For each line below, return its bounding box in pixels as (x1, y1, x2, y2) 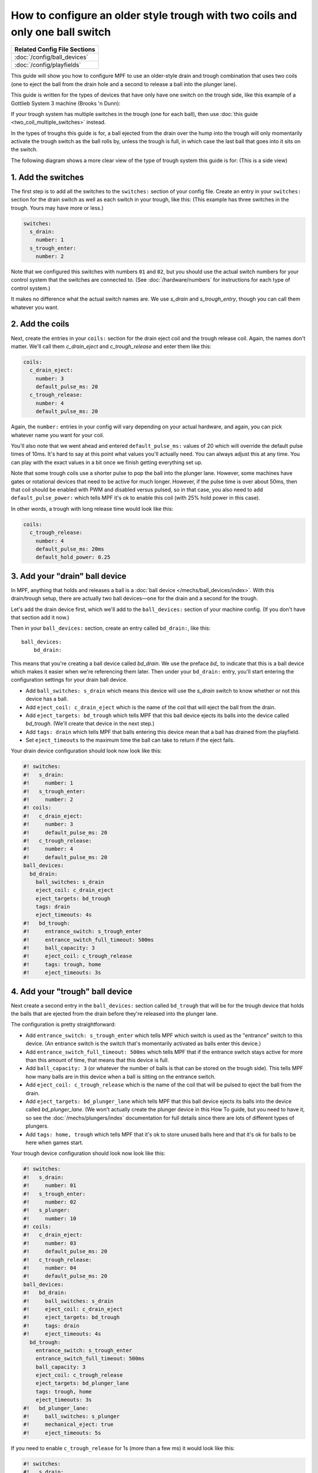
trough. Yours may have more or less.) (11, 204, 104, 212)
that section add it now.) (11, 613, 70, 621)
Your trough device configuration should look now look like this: (11, 1150, 165, 1157)
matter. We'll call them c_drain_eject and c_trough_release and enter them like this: (11, 342, 211, 350)
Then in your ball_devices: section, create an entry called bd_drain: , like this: (11, 625, 211, 632)
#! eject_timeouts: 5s (23, 1429, 101, 1436)
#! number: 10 (23, 1215, 77, 1222)
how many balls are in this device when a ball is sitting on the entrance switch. (25, 1073, 216, 1080)
